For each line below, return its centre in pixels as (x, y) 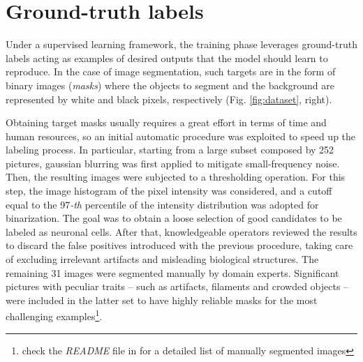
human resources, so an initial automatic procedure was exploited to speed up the (181, 136)
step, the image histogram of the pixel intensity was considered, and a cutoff (169, 191)
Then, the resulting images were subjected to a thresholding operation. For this (176, 177)
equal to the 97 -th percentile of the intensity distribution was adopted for (162, 204)
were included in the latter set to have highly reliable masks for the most (162, 300)
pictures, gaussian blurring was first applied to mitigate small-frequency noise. (173, 163)
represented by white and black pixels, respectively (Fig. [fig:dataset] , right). (169, 99)
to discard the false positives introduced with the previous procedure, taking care (179, 245)
